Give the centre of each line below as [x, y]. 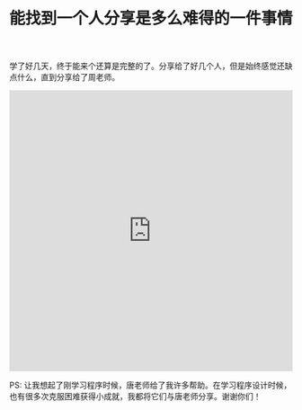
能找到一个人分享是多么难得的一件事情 [151, 18]
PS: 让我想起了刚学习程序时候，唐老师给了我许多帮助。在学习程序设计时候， [151, 385]
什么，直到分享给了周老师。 [68, 77]
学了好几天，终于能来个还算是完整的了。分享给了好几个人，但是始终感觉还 [147, 66]
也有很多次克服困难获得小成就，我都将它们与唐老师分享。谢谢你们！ [135, 397]
